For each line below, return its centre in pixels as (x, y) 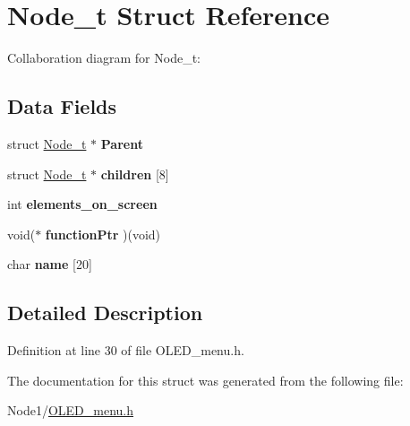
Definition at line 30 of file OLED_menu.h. (126, 350)
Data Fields (62, 106)
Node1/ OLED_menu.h (71, 410)
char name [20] (50, 264)
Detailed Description (105, 313)
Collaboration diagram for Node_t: (104, 58)
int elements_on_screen (82, 204)
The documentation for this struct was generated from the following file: (205, 380)
